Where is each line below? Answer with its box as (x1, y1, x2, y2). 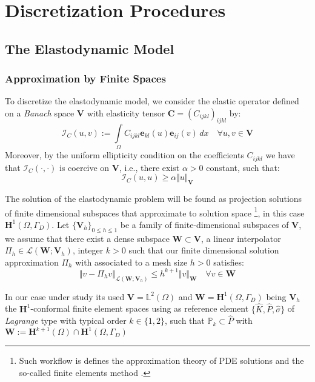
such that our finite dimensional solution (128, 244, 279, 256)
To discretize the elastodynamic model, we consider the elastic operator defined (5, 95, 299, 107)
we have (265, 149, 295, 161)
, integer (72, 244, 104, 256)
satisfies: (213, 255, 244, 268)
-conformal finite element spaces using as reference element (30, 302, 249, 315)
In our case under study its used (5, 290, 125, 303)
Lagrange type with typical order (5, 314, 127, 327)
